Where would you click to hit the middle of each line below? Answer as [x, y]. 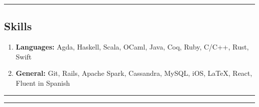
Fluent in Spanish [43, 82]
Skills [18, 26]
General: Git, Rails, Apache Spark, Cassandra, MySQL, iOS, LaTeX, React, [134, 73]
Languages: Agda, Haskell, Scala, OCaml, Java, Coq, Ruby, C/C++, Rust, [132, 47]
